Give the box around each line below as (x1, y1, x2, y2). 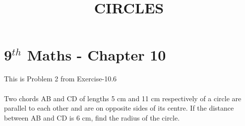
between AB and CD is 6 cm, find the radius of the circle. (4, 112, 180, 123)
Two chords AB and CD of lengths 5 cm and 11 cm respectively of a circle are (4, 93, 242, 103)
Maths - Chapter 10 (27, 45, 166, 65)
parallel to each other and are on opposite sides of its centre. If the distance (4, 103, 234, 113)
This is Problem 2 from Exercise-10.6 (4, 73, 117, 84)
